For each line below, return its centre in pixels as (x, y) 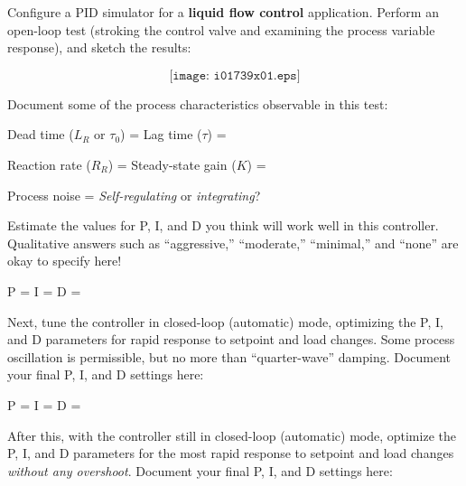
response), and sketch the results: (99, 47)
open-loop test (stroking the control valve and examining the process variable (221, 29)
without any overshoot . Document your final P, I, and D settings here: (200, 470)
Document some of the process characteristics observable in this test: (198, 103)
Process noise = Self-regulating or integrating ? (134, 195)
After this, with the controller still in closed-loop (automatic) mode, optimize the (232, 435)
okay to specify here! (65, 261)
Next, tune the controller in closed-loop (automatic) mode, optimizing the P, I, (225, 321)
